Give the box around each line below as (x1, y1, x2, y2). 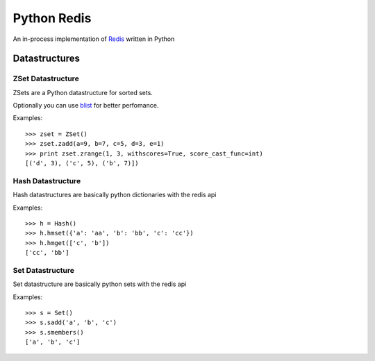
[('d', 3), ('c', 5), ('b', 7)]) (25, 160, 139, 167)
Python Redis (12, 10, 92, 26)
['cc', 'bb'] (25, 249, 69, 257)
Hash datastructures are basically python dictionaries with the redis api (12, 191, 217, 199)
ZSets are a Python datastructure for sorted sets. (12, 88, 153, 96)
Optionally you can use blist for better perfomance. (12, 101, 159, 110)
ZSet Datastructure (12, 74, 79, 83)
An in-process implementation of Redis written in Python (12, 35, 175, 43)
